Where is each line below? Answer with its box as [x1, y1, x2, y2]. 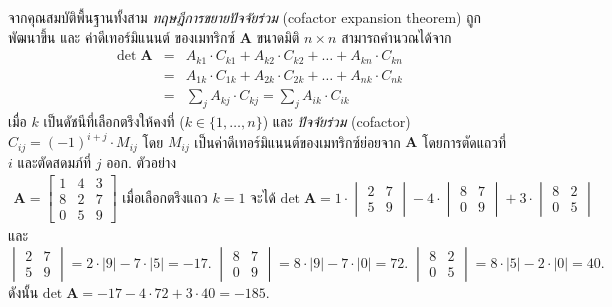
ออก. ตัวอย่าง [106, 151, 177, 172]
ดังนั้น [8, 281, 39, 302]
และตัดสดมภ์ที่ [17, 151, 92, 172]
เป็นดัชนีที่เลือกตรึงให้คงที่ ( [43, 110, 185, 131]
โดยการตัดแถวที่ [422, 131, 507, 152]
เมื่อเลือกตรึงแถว [122, 191, 208, 206]
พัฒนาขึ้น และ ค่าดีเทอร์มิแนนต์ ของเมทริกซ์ [8, 26, 235, 47]
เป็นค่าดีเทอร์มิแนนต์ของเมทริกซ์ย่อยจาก [194, 131, 401, 152]
